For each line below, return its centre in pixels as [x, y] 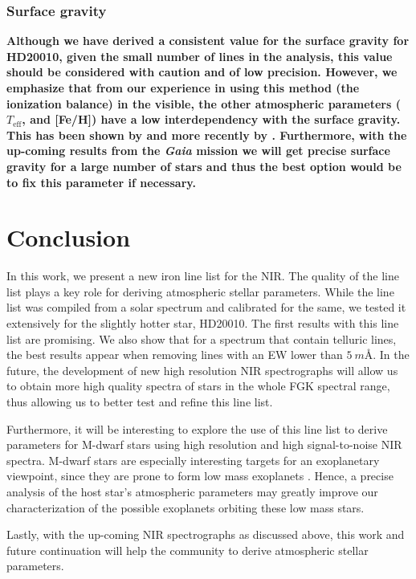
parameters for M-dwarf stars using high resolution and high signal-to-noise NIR [204, 444]
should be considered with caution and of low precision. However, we [202, 72]
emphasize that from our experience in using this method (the [183, 88]
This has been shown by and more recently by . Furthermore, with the [207, 135]
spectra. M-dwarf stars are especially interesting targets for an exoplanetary [193, 460]
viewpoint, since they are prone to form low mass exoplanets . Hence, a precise [200, 476]
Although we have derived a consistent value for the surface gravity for [208, 41]
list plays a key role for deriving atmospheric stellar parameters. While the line [200, 291]
